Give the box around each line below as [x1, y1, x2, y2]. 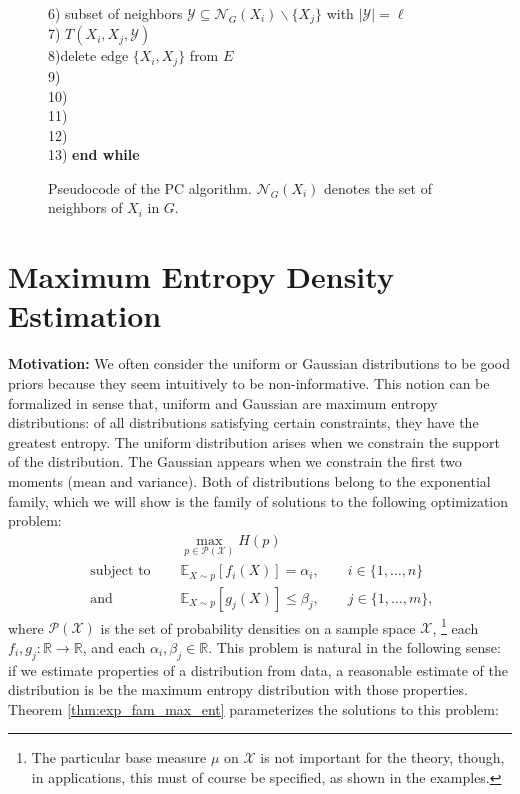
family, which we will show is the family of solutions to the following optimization [8, 490, 509, 511]
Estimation [8, 295, 162, 336]
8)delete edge [48, 45, 129, 66]
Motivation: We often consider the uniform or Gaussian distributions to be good [8, 353, 510, 374]
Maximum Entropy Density [8, 256, 394, 297]
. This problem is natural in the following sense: [208, 636, 501, 657]
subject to [90, 564, 151, 579]
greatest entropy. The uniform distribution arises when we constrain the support [8, 431, 500, 452]
